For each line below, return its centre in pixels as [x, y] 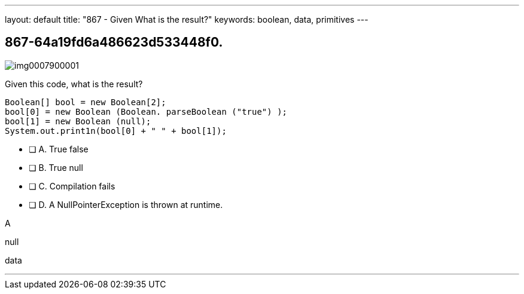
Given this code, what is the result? [74, 84]
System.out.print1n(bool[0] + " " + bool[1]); [116, 131]
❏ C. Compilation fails [72, 186]
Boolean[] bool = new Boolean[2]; [86, 102]
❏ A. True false [59, 149]
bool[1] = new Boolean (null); [78, 121]
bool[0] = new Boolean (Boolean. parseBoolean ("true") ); [146, 111]
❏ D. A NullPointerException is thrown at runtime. [126, 204]
